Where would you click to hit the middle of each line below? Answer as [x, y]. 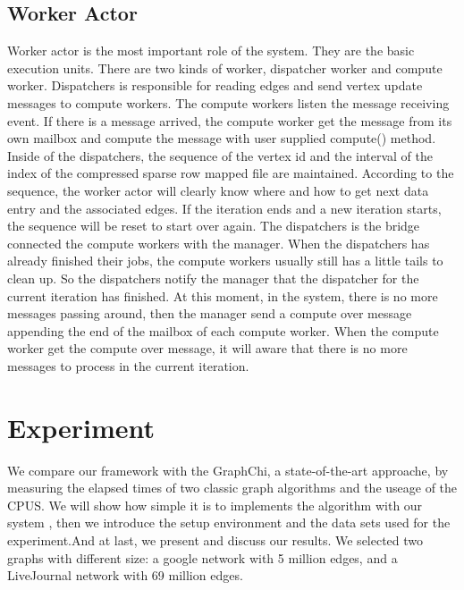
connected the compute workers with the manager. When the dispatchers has [219, 243]
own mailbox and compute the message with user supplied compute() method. [222, 138]
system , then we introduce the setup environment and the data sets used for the [229, 523]
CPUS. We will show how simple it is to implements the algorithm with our [215, 505]
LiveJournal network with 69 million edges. [125, 575]
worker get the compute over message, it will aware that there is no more [207, 348]
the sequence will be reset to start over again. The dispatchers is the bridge [214, 226]
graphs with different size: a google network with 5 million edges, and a [202, 557]
